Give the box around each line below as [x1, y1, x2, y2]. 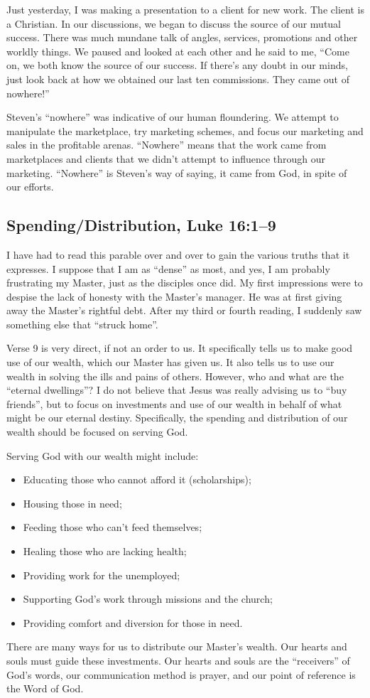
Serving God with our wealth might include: [6, 448, 199, 463]
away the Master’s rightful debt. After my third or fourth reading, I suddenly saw [6, 303, 362, 318]
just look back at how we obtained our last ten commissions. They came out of [6, 71, 349, 86]
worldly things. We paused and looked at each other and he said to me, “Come [6, 43, 349, 58]
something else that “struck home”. [6, 316, 158, 331]
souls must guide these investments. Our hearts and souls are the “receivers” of [6, 653, 350, 667]
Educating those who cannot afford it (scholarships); [23, 472, 251, 487]
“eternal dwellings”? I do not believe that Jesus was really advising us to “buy [6, 382, 347, 397]
